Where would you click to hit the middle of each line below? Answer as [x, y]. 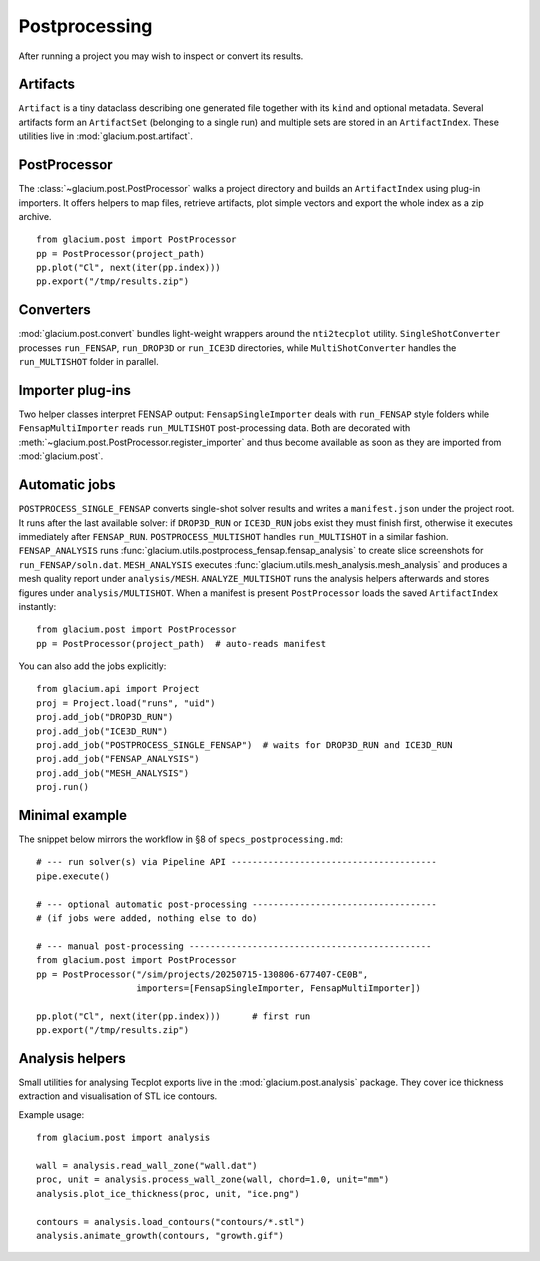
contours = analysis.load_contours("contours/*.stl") [170, 1221]
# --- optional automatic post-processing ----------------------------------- [236, 904]
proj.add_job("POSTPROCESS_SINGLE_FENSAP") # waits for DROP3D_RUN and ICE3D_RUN [244, 745]
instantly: [37, 606]
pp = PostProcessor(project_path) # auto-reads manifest [181, 643]
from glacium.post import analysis [123, 1138]
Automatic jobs [67, 485]
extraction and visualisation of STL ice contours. [118, 1096]
